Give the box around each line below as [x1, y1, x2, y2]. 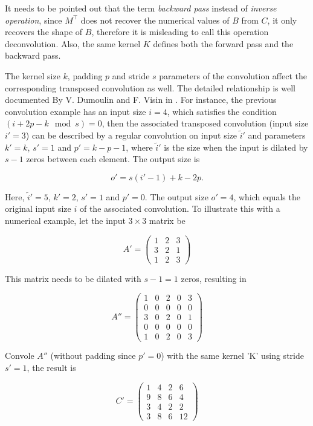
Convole [5, 349, 34, 362]
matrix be [149, 214, 186, 226]
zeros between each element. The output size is [26, 152, 200, 165]
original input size [5, 202, 71, 215]
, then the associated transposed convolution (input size [102, 117, 309, 129]
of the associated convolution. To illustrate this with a [79, 202, 280, 215]
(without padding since [50, 349, 136, 362]
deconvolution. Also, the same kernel [5, 37, 141, 50]
